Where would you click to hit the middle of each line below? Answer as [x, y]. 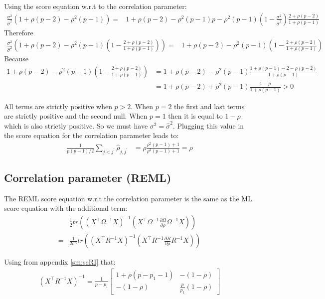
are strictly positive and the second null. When [76, 116]
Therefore [19, 32]
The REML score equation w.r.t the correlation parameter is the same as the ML [128, 198]
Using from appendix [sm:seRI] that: [60, 262]
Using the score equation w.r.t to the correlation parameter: [95, 6]
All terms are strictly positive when [58, 106]
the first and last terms [209, 106]
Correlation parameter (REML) [88, 178]
